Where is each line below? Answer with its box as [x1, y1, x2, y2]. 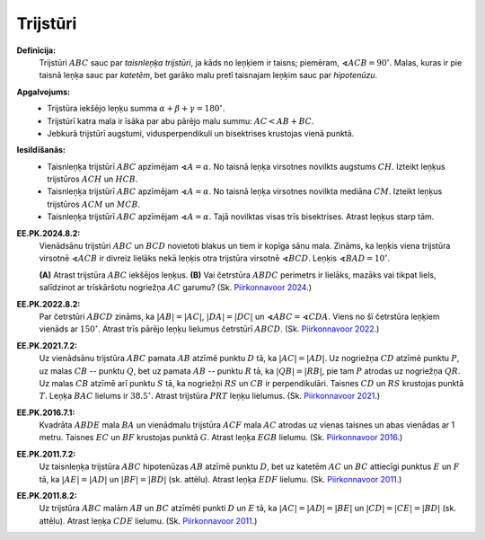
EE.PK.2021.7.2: [16, 340, 78, 350]
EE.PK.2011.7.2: [16, 448, 76, 459]
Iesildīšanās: [16, 145, 66, 155]
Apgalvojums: [16, 86, 71, 97]
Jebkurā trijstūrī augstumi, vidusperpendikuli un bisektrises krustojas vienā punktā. [47, 128, 355, 138]
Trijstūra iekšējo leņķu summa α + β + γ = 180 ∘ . [47, 102, 225, 114]
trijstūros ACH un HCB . [47, 173, 138, 184]
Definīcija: [16, 45, 57, 56]
